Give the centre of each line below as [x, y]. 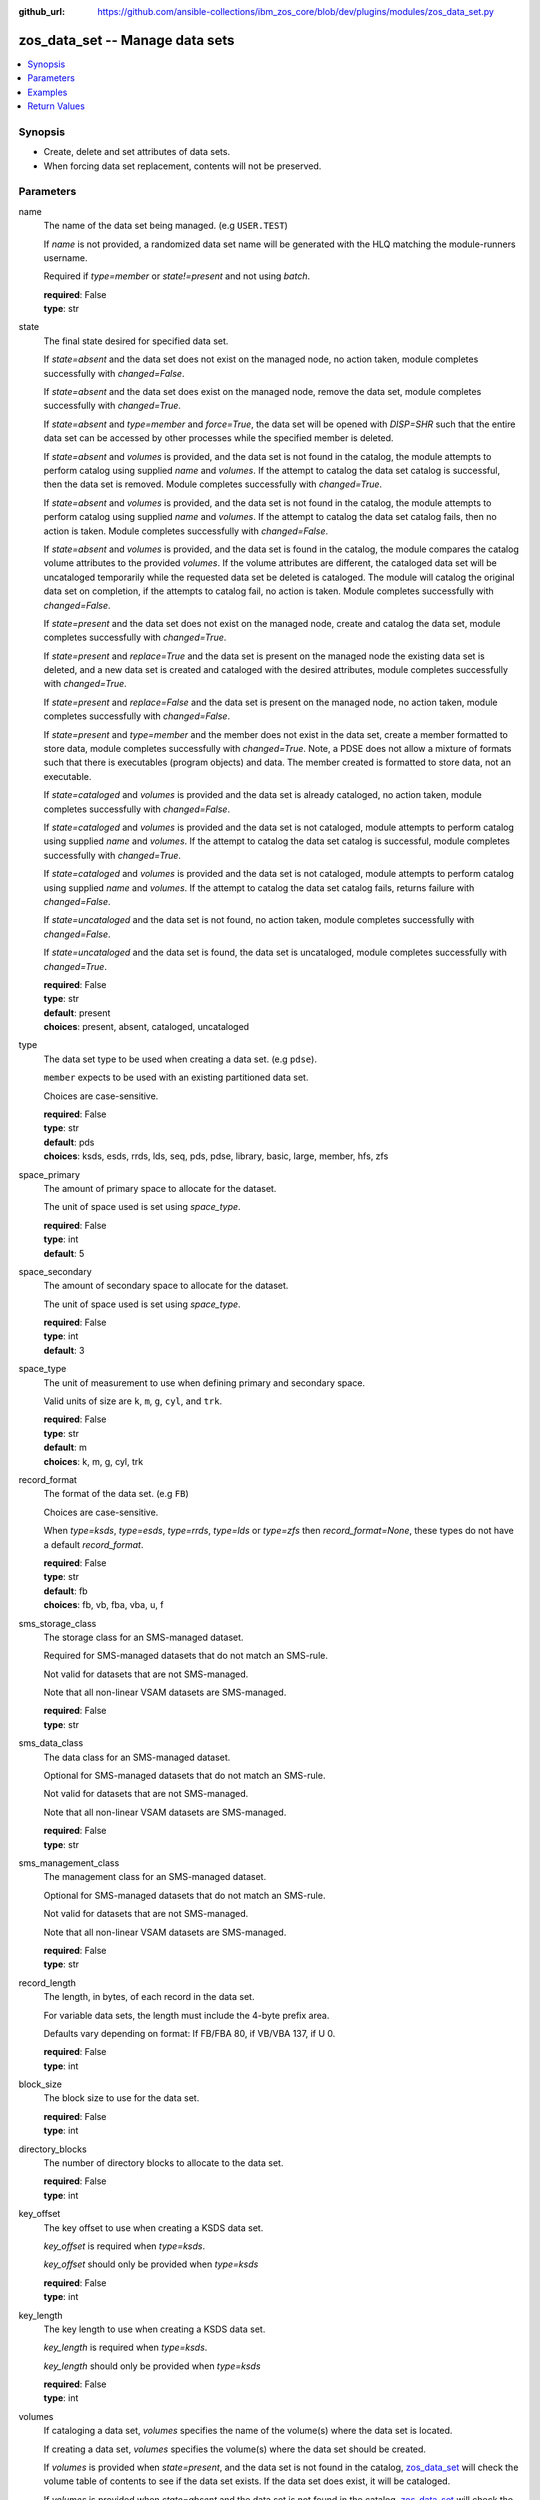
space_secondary [55, 1271]
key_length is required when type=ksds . [125, 2347]
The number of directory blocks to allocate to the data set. [163, 2163]
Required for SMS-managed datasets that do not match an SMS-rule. [186, 1656]
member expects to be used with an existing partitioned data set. [176, 1077]
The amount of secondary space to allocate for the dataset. [166, 1286]
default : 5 [64, 1253]
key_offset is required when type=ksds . [124, 2246]
